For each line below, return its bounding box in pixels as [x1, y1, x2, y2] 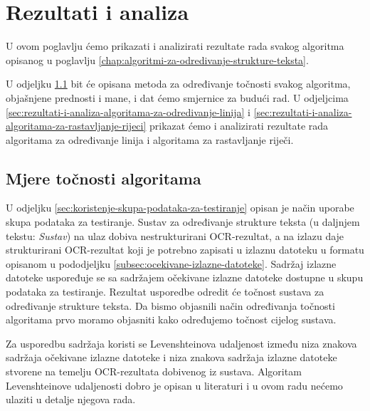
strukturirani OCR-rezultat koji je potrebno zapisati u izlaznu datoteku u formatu [6, 242, 364, 257]
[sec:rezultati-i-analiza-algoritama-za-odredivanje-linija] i [6, 104, 251, 119]
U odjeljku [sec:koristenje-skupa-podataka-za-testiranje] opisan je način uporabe [6, 200, 354, 215]
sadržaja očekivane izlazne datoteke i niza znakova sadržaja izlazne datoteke [6, 350, 337, 365]
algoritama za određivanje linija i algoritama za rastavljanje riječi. [6, 132, 294, 147]
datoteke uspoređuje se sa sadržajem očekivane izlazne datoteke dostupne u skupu [6, 270, 364, 285]
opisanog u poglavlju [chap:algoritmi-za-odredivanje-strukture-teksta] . [6, 52, 309, 67]
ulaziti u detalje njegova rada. [6, 392, 136, 407]
